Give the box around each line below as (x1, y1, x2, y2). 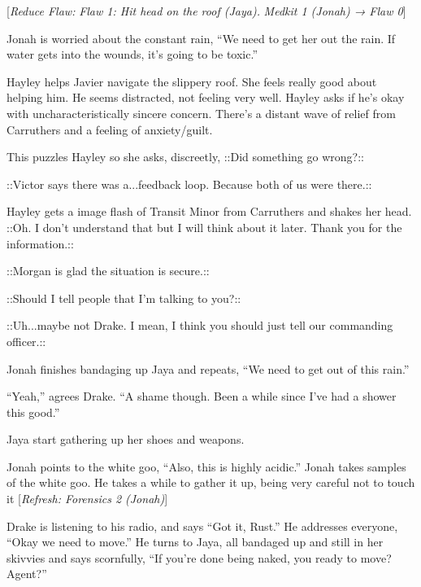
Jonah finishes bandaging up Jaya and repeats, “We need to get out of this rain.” (7, 360, 410, 377)
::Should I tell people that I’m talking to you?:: (7, 289, 241, 306)
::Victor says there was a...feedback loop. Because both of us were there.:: (7, 175, 372, 192)
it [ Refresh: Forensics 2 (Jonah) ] (7, 490, 168, 507)
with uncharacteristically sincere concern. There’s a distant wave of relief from (7, 104, 396, 121)
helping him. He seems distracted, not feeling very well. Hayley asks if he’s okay (7, 89, 405, 106)
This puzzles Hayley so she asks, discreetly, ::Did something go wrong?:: (7, 148, 364, 165)
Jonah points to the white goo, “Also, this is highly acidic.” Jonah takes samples (7, 458, 406, 475)
